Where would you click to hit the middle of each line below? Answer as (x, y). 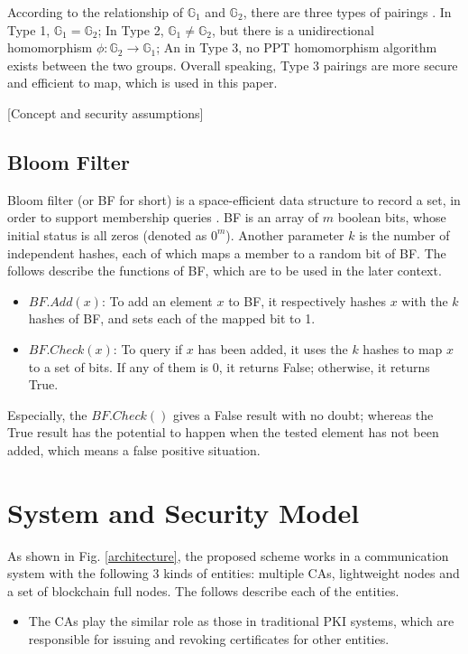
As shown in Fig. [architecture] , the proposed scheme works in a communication (228, 555)
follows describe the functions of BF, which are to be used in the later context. (225, 271)
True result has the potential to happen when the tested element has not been (223, 432)
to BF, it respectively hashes (307, 300)
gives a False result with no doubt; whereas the (303, 414)
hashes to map (403, 348)
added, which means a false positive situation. (134, 449)
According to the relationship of (96, 12)
